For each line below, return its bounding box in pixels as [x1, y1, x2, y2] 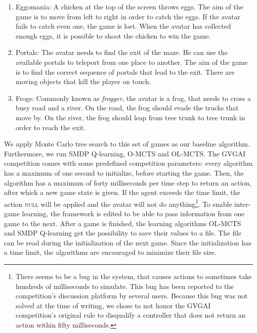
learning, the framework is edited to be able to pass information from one [22, 208, 245, 218]
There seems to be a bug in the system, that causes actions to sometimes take [15, 271, 252, 281]
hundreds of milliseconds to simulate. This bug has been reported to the [15, 281, 234, 291]
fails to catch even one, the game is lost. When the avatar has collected [15, 21, 231, 31]
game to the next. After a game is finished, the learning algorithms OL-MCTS [4, 218, 241, 228]
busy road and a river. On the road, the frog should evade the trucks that [15, 102, 239, 113]
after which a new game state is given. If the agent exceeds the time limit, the [4, 187, 240, 197]
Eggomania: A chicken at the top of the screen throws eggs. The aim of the [15, 1, 243, 11]
